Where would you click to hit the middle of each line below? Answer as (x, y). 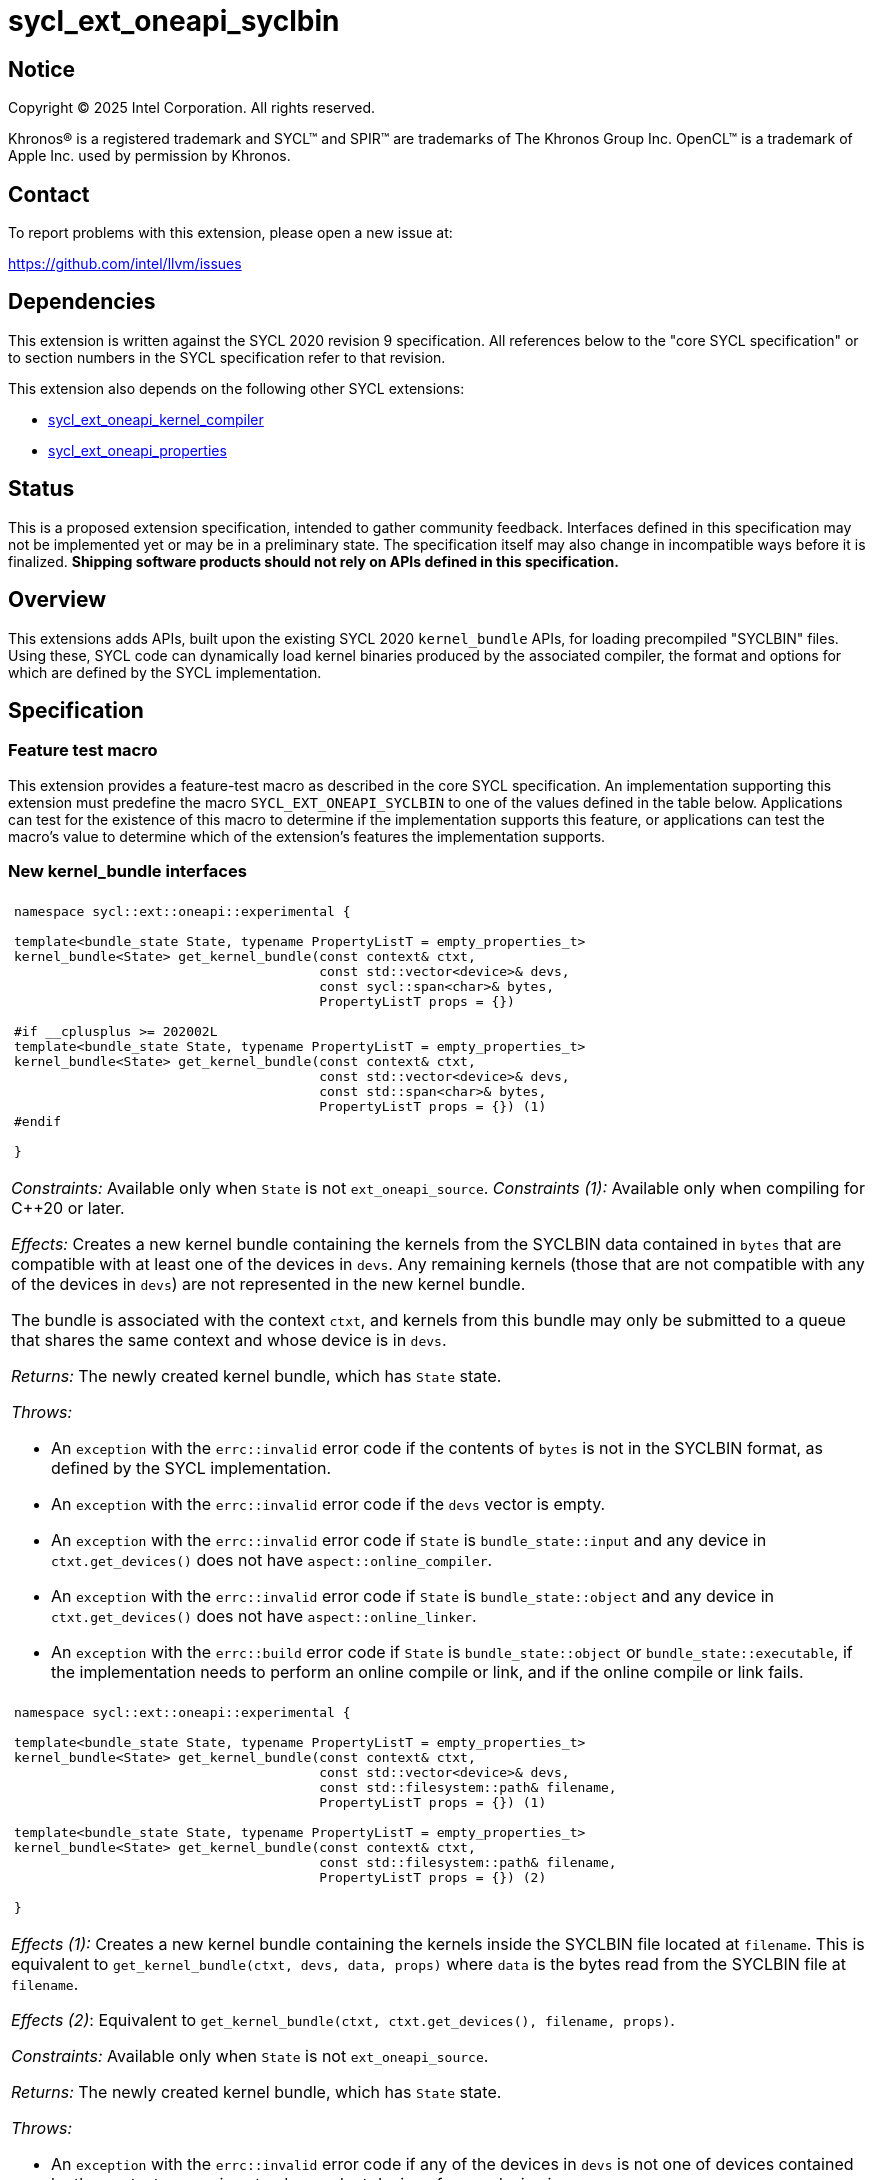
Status (41, 489)
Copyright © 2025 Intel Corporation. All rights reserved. (192, 108)
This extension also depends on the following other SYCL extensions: (236, 388)
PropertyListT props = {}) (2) (433, 1877)
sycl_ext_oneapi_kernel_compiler (156, 419)
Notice (42, 69)
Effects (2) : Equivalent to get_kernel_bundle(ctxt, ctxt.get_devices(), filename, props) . (343, 2019)
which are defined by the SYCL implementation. (165, 672)
